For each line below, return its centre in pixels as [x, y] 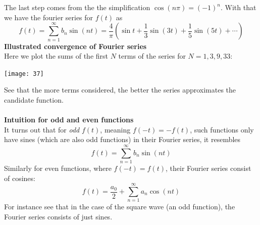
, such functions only [222, 129]
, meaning [115, 129]
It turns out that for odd [42, 129]
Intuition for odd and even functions [69, 120]
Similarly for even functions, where [58, 168]
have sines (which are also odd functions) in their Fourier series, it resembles [122, 139]
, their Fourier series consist [208, 168]
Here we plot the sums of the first [56, 56]
